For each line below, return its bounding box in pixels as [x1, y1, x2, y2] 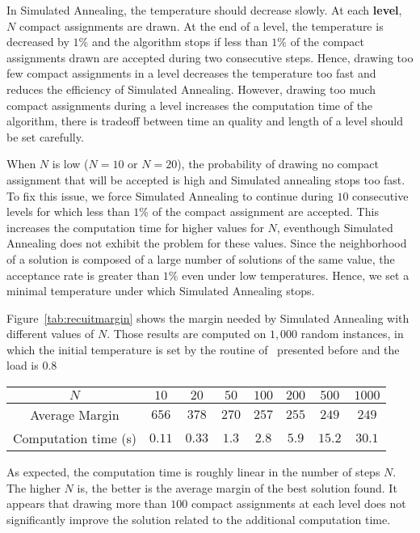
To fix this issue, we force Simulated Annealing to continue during [6, 187, 334, 204]
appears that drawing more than [6, 495, 167, 512]
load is [6, 357, 39, 374]
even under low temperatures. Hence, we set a [182, 266, 409, 283]
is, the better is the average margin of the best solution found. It [77, 479, 397, 496]
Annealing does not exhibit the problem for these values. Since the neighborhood [6, 235, 407, 252]
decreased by [6, 33, 69, 50]
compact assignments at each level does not [191, 495, 406, 512]
